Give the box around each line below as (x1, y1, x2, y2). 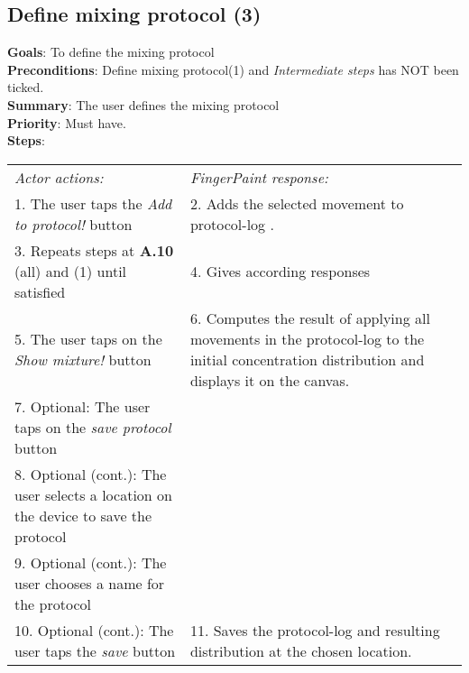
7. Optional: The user (14, 395, 151, 417)
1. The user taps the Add (14, 192, 172, 214)
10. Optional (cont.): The (14, 619, 174, 641)
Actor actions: (14, 166, 104, 188)
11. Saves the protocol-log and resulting (189, 619, 440, 641)
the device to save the (14, 504, 152, 526)
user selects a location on (14, 484, 172, 505)
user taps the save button (14, 640, 176, 661)
